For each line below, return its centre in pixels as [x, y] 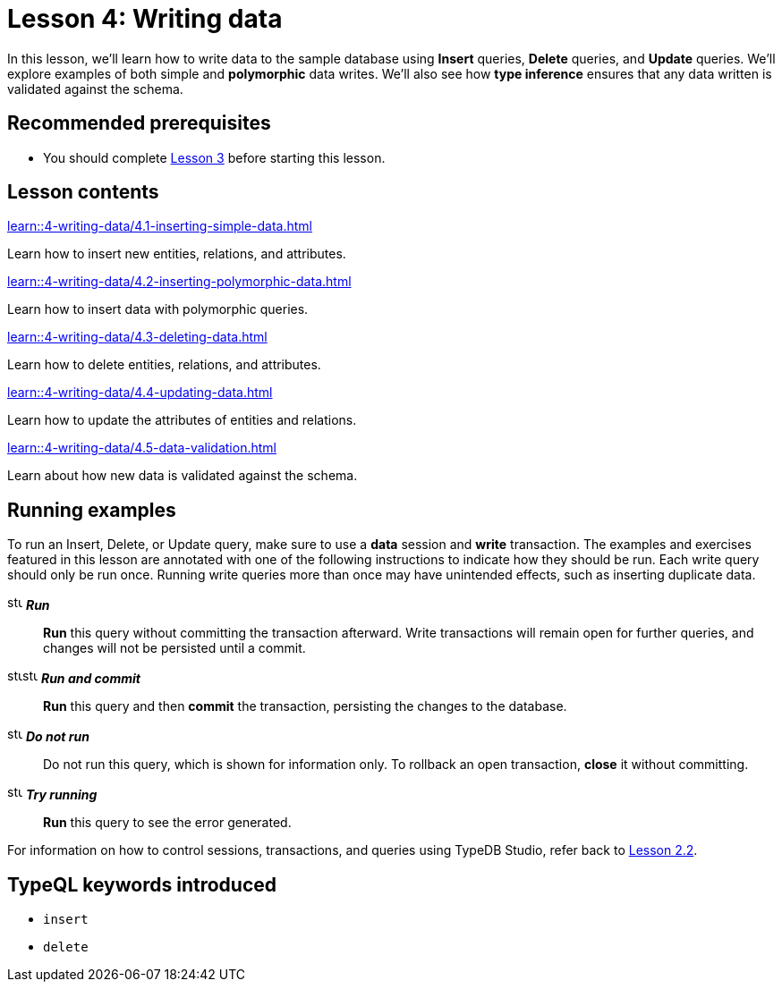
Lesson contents [83, 192]
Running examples [92, 510]
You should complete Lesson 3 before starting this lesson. [214, 157]
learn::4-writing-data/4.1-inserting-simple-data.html [160, 226]
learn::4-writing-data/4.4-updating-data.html [140, 393]
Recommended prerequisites [139, 123]
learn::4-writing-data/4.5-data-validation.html [142, 448]
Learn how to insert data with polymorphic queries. [158, 309]
